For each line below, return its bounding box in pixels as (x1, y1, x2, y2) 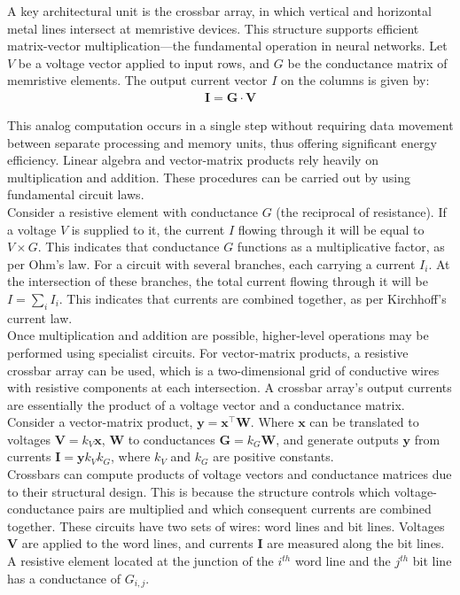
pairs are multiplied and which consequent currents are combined (78, 499, 432, 518)
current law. (7, 308, 73, 327)
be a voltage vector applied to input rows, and (18, 53, 270, 72)
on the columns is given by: (281, 71, 430, 89)
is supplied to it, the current (71, 220, 225, 238)
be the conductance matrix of (287, 53, 448, 72)
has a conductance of (7, 568, 121, 587)
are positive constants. (213, 447, 334, 466)
